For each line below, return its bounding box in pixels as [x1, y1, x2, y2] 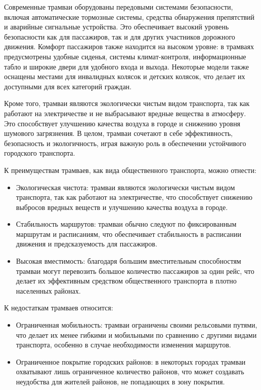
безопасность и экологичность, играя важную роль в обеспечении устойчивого [4, 137, 246, 148]
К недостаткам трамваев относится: [4, 302, 113, 313]
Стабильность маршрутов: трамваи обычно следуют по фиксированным [16, 219, 237, 229]
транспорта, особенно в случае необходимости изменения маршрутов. [16, 339, 231, 350]
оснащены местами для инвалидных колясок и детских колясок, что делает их [4, 71, 245, 82]
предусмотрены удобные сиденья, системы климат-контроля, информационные [4, 51, 246, 61]
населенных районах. [16, 285, 81, 296]
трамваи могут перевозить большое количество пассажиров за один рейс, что [16, 265, 254, 276]
